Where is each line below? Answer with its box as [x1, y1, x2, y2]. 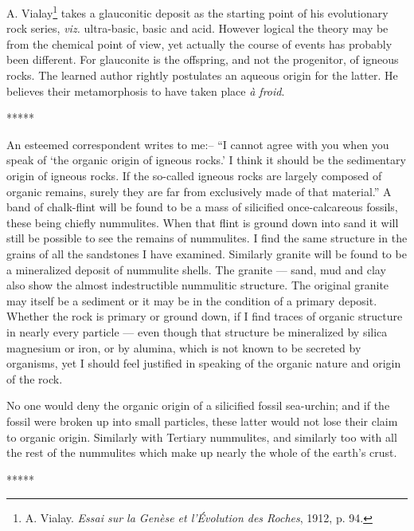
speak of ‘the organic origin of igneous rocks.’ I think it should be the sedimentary [6, 151, 406, 168]
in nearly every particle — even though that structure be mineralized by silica [6, 323, 388, 340]
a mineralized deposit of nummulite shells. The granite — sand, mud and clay [6, 261, 386, 277]
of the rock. [6, 370, 63, 387]
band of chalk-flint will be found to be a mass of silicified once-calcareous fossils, [6, 199, 398, 215]
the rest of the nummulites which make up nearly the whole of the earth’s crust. [6, 444, 397, 461]
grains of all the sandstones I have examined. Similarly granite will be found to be [6, 245, 407, 262]
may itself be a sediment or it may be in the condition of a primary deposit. [6, 292, 377, 309]
